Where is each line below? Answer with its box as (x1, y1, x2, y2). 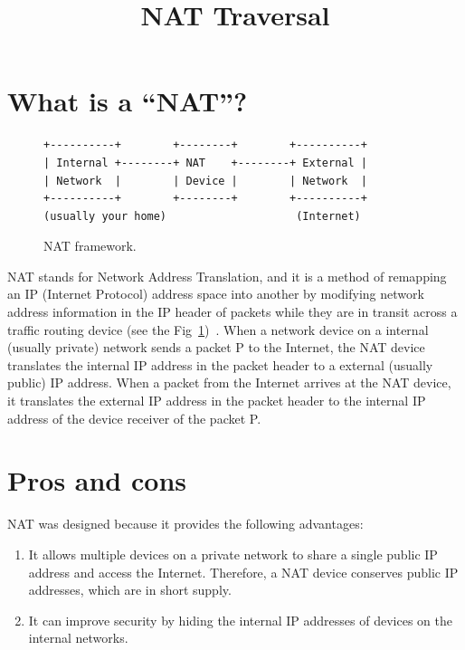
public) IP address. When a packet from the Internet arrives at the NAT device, (7, 373, 451, 392)
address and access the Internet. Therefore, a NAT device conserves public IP (28, 562, 459, 581)
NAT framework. (43, 236, 137, 255)
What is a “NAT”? (7, 82, 248, 119)
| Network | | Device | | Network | (43, 174, 367, 187)
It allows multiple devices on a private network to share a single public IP (28, 544, 438, 563)
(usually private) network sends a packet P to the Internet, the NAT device (7, 338, 425, 357)
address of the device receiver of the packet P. (7, 408, 261, 427)
